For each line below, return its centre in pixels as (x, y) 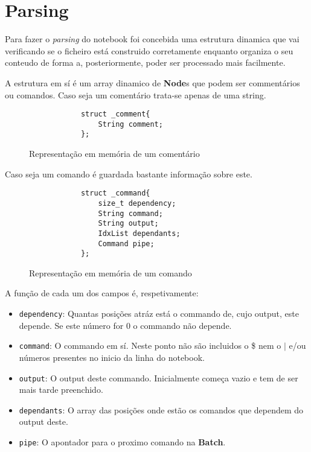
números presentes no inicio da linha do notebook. (112, 357)
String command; (130, 213)
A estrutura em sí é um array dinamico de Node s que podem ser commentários (152, 82)
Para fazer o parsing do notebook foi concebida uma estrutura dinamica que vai (152, 39)
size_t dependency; (137, 203)
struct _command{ (115, 193)
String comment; (130, 124)
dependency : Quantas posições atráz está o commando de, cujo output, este (159, 314)
